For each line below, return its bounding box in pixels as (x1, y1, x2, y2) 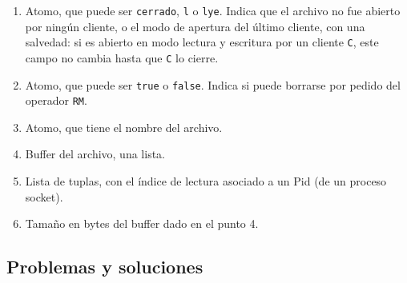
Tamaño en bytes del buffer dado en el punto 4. (25, 215, 259, 232)
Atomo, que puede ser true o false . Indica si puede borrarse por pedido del (25, 76, 401, 93)
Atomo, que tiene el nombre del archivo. (25, 118, 223, 135)
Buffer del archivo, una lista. (25, 145, 165, 162)
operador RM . (25, 92, 87, 109)
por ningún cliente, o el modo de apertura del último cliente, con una (25, 18, 365, 34)
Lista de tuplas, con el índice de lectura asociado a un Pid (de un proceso (25, 173, 387, 189)
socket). (25, 188, 63, 205)
